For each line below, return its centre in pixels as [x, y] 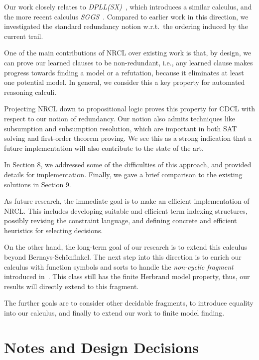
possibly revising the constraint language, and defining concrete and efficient [121, 220]
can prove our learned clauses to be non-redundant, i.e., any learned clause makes [129, 62]
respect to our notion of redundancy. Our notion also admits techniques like [120, 118]
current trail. [24, 36]
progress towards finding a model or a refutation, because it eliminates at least [124, 72]
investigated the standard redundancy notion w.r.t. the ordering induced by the [126, 26]
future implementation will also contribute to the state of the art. [104, 148]
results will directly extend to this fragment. [71, 286]
